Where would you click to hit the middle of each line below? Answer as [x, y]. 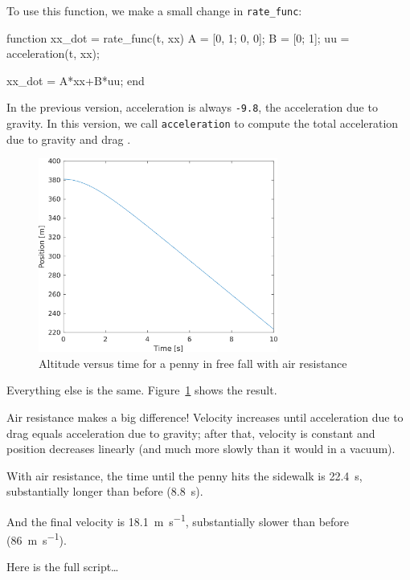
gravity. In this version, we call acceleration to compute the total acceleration [203, 123]
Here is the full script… [63, 567]
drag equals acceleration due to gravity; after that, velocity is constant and [191, 433]
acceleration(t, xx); [53, 53]
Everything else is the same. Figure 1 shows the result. [142, 390]
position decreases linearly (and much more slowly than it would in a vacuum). [201, 449]
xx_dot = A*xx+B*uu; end [76, 80]
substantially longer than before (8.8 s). [105, 491]
